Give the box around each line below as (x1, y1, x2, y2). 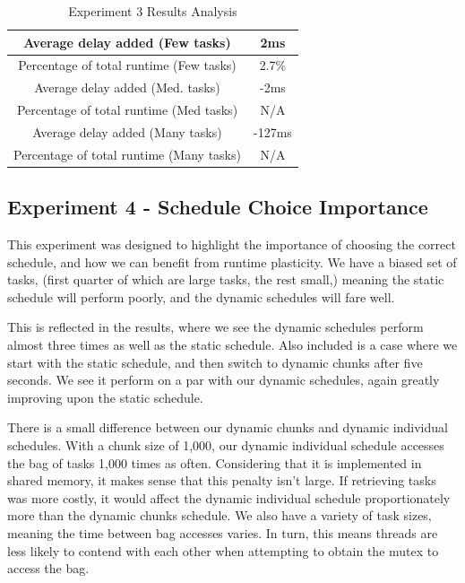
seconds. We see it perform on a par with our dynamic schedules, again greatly (7, 370, 440, 389)
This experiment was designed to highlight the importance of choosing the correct (7, 235, 456, 254)
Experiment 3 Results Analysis (68, 2, 237, 20)
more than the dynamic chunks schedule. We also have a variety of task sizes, (7, 506, 432, 525)
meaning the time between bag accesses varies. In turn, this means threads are (7, 524, 438, 543)
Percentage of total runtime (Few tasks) (18, 56, 237, 74)
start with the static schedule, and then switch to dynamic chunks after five (7, 352, 423, 371)
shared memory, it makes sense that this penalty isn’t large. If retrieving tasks (7, 471, 436, 490)
